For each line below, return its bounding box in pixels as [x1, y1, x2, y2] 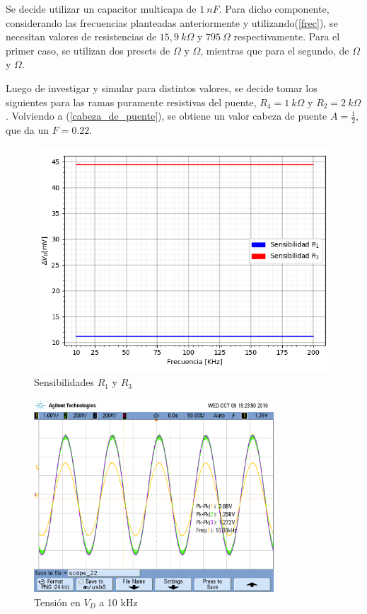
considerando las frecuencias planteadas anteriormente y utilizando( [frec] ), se [6, 15, 338, 30]
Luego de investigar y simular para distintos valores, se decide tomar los [6, 80, 318, 95]
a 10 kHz [99, 594, 138, 609]
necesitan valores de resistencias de [6, 29, 157, 44]
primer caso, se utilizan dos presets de [6, 42, 170, 57]
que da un [6, 122, 49, 137]
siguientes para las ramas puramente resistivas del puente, [6, 94, 257, 109]
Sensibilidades [34, 375, 94, 390]
